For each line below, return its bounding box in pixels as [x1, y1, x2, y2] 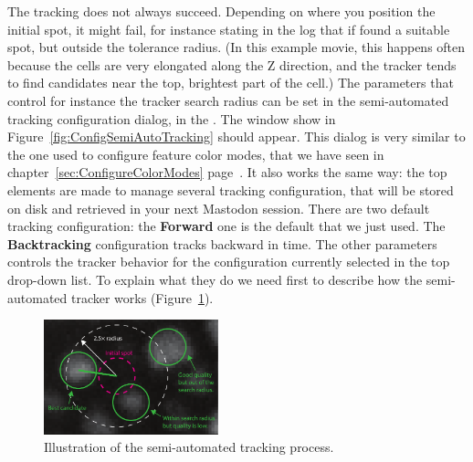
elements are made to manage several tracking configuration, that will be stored [7, 180, 454, 199]
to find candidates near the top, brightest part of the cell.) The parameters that [7, 73, 454, 92]
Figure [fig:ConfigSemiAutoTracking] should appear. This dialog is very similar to [7, 127, 466, 146]
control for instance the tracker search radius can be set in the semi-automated [7, 90, 449, 110]
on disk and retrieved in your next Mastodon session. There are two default [7, 198, 430, 217]
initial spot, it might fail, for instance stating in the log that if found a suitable [7, 19, 450, 38]
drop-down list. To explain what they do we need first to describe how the [7, 269, 423, 289]
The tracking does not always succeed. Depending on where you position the [7, 2, 436, 20]
